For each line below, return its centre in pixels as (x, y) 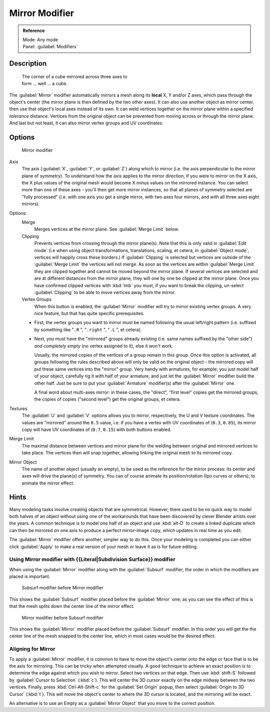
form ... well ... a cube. (44, 84)
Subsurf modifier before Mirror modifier (62, 588)
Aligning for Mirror (32, 649)
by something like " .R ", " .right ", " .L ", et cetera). (88, 329)
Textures (18, 408)
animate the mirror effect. (48, 483)
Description (28, 63)
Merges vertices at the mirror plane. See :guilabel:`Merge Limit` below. (107, 229)
